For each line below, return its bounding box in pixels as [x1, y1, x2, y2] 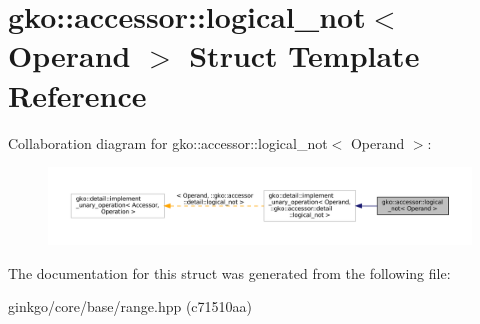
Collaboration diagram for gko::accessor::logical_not [8, 132, 328, 153]
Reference [8, 74, 147, 115]
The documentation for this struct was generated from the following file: [8, 262, 451, 283]
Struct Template [189, 35, 420, 76]
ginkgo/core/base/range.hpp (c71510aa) [8, 296, 253, 317]
